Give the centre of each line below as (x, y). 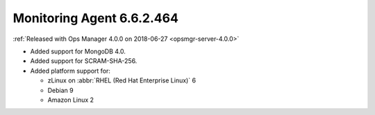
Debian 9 (60, 90)
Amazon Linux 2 (70, 100)
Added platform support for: (70, 71)
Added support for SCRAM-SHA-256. (84, 61)
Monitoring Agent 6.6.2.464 (95, 18)
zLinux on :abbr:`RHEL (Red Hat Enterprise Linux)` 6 (122, 80)
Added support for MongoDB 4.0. (78, 51)
